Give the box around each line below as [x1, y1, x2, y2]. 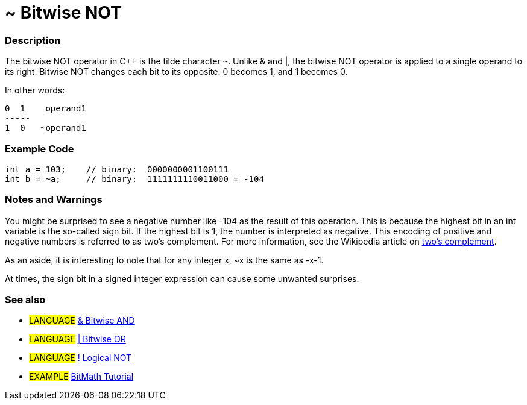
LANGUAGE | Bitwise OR [29, 334, 126, 345]
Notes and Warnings [5, 193, 103, 206]
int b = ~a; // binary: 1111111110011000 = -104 [5, 174, 264, 184]
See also [5, 294, 46, 306]
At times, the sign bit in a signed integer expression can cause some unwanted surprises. [5, 273, 359, 284]
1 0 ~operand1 [5, 123, 86, 133]
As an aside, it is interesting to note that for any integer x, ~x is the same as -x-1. [5, 254, 324, 265]
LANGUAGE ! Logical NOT [29, 353, 132, 363]
